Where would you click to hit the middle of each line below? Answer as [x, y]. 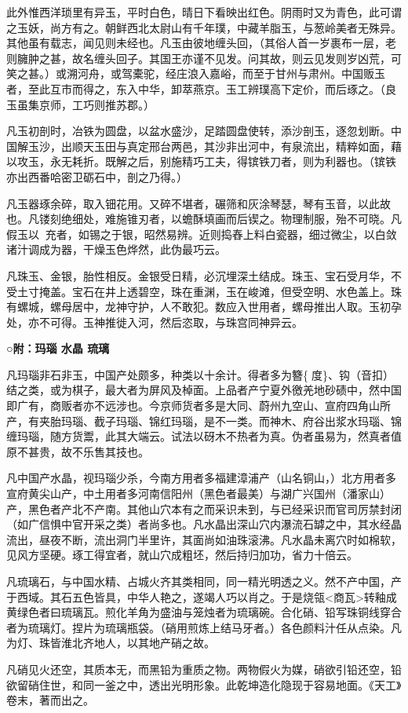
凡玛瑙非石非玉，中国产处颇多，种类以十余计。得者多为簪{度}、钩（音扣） [200, 374]
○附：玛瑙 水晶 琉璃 [58, 348]
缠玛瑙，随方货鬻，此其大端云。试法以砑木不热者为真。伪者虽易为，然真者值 [204, 436]
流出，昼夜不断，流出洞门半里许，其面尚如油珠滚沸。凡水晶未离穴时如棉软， [204, 539]
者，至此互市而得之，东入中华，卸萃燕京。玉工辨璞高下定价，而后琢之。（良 [201, 88]
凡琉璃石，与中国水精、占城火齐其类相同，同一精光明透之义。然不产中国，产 [204, 581]
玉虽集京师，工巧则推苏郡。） [80, 104]
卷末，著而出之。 [50, 700]
